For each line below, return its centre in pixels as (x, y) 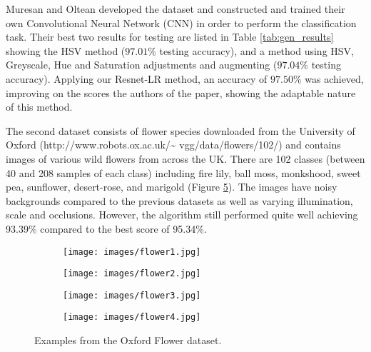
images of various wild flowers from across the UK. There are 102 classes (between (185, 158)
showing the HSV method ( (66, 50)
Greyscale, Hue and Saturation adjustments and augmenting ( (142, 65)
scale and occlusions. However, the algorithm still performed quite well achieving (182, 215)
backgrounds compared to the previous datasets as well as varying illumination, (179, 200)
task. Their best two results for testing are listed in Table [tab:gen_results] (170, 37)
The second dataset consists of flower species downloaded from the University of (181, 130)
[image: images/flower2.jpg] (132, 274)
